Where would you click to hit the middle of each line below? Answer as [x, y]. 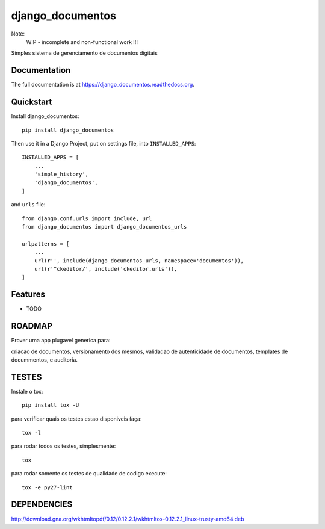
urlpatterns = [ [46, 243]
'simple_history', [61, 174]
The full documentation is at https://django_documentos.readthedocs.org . [103, 85]
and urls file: [28, 205]
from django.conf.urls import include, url [87, 218]
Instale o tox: [27, 391]
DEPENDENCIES [42, 505]
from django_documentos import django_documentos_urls [104, 227]
